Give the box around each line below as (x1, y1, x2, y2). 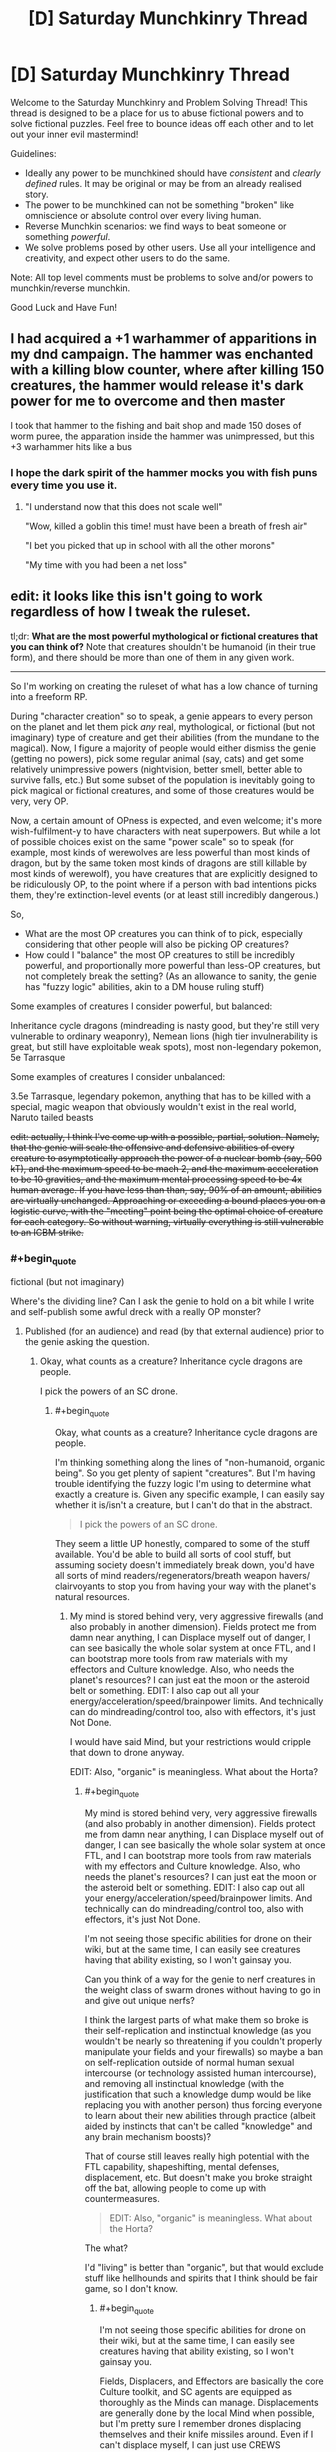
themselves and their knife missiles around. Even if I (99, 2428, 314, 2440)
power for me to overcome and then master (10, 393, 286, 410)
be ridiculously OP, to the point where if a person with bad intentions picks (10, 878, 317, 890)
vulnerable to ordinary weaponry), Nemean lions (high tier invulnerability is (10, 1030, 318, 1042)
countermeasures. (84, 2193, 160, 2205)
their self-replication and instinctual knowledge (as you (84, 2025, 312, 2037)
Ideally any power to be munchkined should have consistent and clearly (24, 167, 322, 179)
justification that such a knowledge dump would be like (84, 2088, 312, 2101)
